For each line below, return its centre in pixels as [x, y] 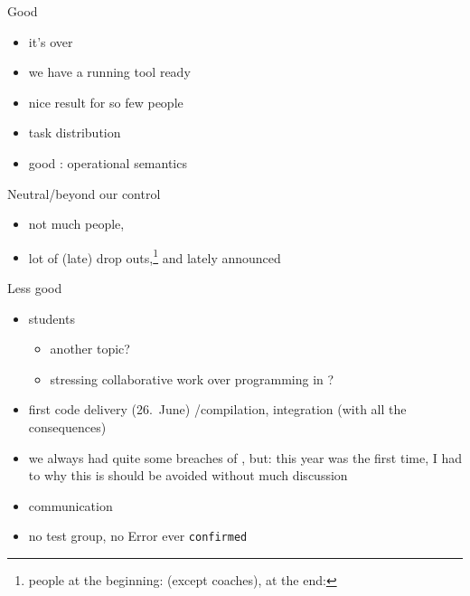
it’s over [51, 41]
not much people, [76, 224]
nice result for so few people [106, 102]
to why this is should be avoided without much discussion [188, 475]
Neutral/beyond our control [84, 193]
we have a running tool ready [109, 72]
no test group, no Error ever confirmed [138, 536]
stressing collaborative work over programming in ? [192, 378]
